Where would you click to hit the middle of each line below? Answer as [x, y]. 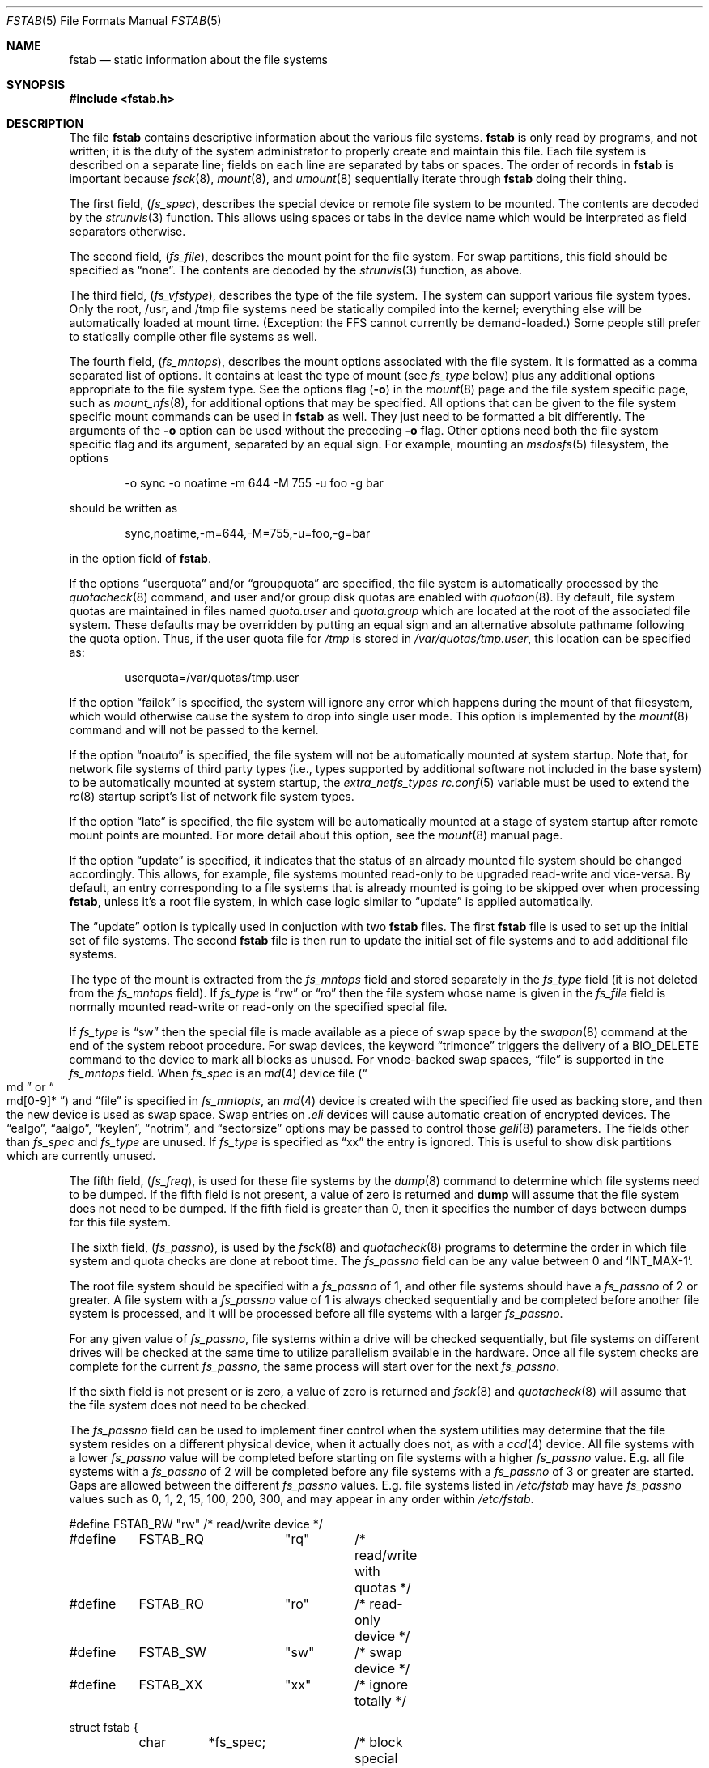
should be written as [123, 508]
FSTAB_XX [171, 1685]
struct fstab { [104, 1727]
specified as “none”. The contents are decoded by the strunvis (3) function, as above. [296, 270]
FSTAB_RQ [171, 1539]
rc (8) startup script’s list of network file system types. [212, 796]
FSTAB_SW [172, 1652]
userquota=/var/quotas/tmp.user [212, 677]
